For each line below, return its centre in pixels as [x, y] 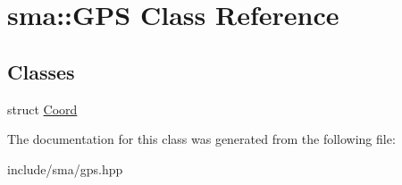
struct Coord [42, 109]
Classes [41, 71]
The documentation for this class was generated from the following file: [201, 139]
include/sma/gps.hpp [65, 168]
